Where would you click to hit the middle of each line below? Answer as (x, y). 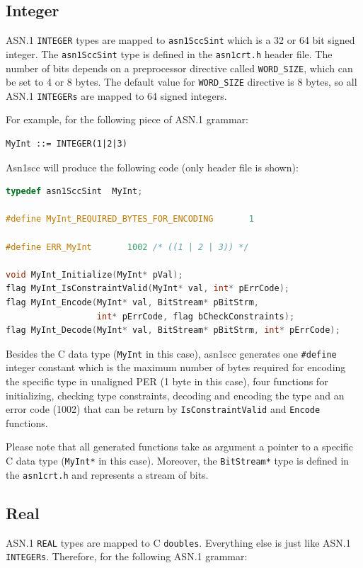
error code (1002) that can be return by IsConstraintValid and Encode (163, 409)
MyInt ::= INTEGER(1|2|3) (67, 144)
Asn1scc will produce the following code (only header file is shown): (152, 167)
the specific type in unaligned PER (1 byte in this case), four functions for (167, 381)
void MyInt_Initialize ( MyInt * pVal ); (94, 274)
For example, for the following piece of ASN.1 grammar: (127, 119)
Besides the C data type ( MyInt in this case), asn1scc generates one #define (171, 353)
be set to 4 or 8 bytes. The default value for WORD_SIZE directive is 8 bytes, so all (181, 82)
